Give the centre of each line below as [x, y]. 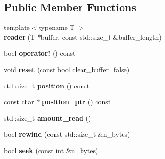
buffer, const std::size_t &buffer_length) [101, 36]
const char [19, 102]
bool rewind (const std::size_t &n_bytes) [67, 134]
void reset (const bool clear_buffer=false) [67, 69]
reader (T [20, 36]
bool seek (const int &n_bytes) [51, 150]
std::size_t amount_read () [48, 118]
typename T [57, 27]
